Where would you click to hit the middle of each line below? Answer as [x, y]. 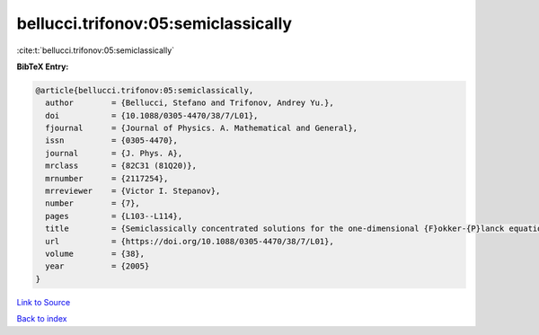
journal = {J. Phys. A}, [114, 153]
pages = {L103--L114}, [114, 216]
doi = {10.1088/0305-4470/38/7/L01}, [152, 115]
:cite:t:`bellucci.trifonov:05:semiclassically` [96, 50]
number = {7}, [93, 203]
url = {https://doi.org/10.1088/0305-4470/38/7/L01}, [190, 241]
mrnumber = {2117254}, [107, 178]
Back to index [42, 319]
